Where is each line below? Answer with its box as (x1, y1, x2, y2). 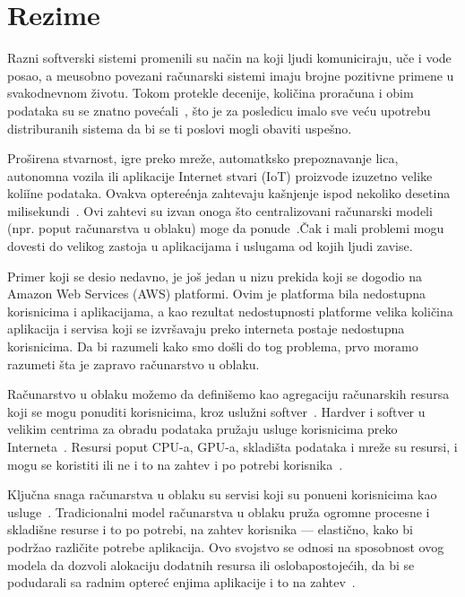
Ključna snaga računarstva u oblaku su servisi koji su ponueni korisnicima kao (7, 485, 437, 504)
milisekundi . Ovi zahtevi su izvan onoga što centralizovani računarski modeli (7, 201, 433, 220)
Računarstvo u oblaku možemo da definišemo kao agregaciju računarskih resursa (7, 385, 450, 403)
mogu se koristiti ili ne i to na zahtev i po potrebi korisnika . (7, 454, 343, 473)
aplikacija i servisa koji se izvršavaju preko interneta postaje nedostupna (7, 319, 405, 338)
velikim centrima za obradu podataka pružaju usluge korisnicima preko (7, 420, 398, 438)
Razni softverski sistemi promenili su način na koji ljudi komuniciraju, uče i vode (7, 48, 452, 67)
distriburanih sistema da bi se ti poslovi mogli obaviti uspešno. (7, 118, 352, 137)
